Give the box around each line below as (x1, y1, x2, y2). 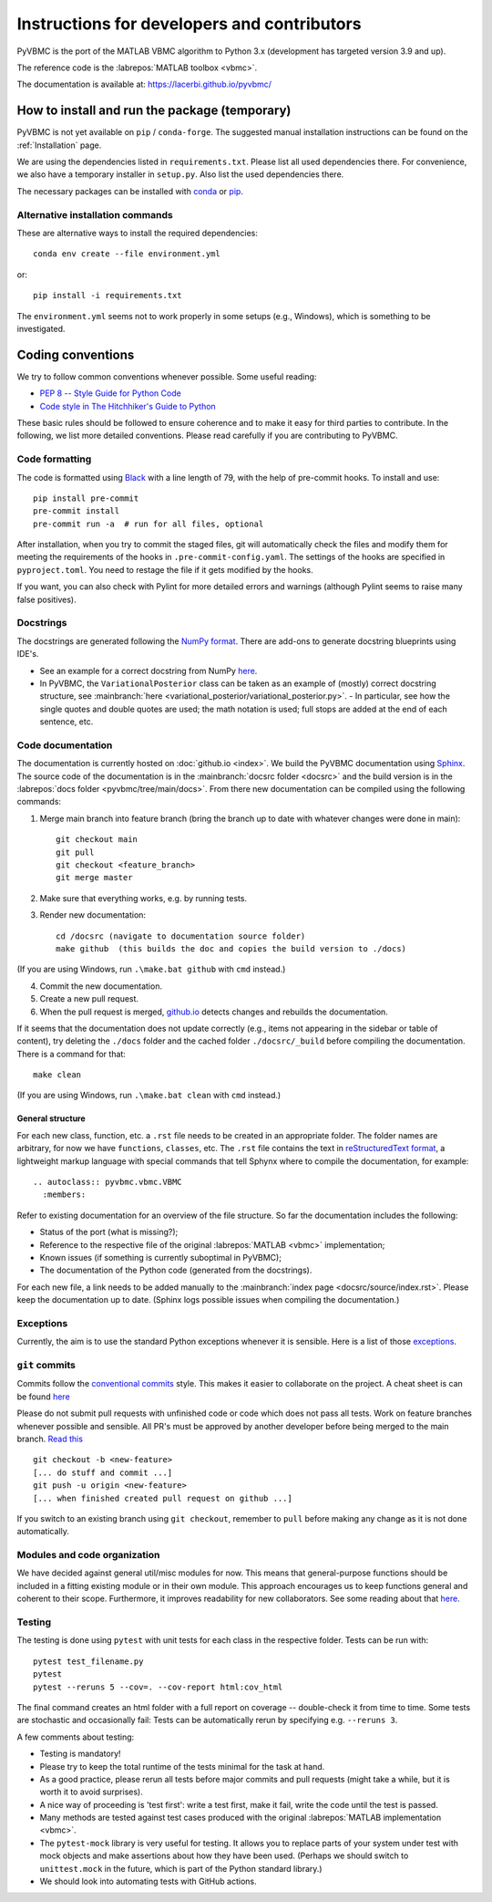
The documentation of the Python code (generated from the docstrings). (39, 1264, 313, 1276)
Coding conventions (16, 347, 135, 362)
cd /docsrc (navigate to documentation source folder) (56, 930, 306, 941)
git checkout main (56, 835, 138, 845)
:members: (42, 1190, 87, 1200)
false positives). (16, 594, 77, 605)
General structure (16, 1113, 86, 1124)
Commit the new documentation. (39, 981, 163, 992)
